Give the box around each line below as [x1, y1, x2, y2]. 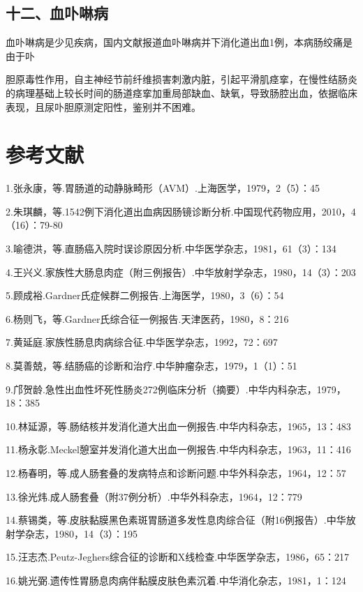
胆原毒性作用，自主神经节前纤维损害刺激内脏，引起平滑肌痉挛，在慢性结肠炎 [6, 72, 357, 86]
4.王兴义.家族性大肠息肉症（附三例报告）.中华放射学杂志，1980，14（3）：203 [6, 264, 356, 279]
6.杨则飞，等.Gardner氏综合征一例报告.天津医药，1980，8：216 [6, 311, 289, 326]
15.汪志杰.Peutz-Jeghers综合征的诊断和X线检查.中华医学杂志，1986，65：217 [6, 549, 350, 564]
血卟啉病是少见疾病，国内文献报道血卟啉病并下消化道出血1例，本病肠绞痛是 [6, 35, 353, 50]
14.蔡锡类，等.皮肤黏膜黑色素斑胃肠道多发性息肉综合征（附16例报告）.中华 [6, 513, 346, 527]
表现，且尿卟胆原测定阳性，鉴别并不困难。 [6, 99, 201, 114]
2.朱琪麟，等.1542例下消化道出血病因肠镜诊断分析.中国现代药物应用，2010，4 [6, 204, 356, 218]
